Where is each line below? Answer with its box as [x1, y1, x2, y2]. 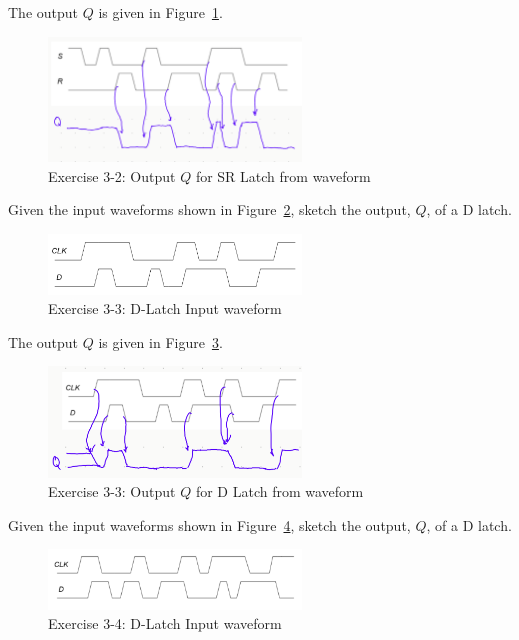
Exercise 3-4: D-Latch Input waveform [48, 613, 282, 634]
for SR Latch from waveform [195, 165, 371, 186]
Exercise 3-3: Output [48, 481, 176, 502]
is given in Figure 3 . [98, 331, 223, 352]
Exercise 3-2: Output [48, 165, 176, 186]
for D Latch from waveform [195, 481, 364, 502]
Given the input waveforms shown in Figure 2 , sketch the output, [8, 199, 411, 220]
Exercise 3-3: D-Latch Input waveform [48, 298, 282, 319]
